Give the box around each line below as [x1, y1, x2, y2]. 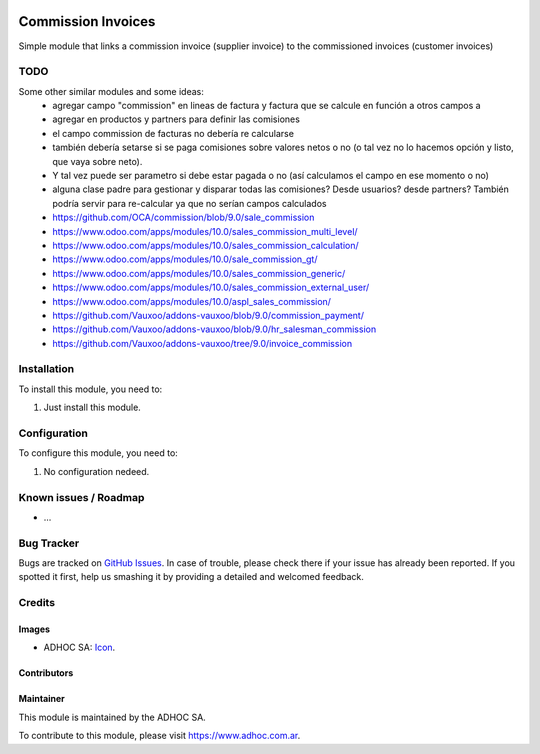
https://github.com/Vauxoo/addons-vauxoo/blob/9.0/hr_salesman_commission [52, 323, 377, 335]
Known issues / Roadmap [18, 490, 145, 504]
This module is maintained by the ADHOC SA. [18, 711, 207, 723]
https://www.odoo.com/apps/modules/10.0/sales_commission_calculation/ [52, 239, 359, 251]
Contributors [18, 667, 74, 679]
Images [18, 623, 50, 635]
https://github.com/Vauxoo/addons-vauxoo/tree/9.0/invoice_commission [52, 337, 353, 349]
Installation [18, 362, 75, 376]
